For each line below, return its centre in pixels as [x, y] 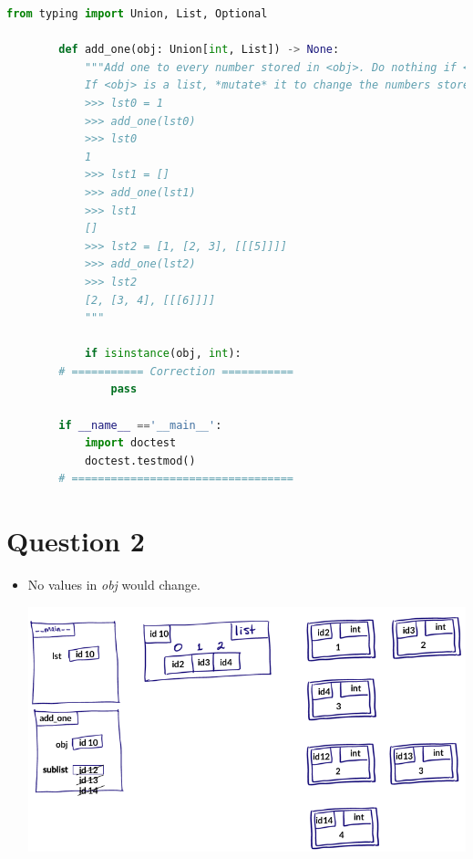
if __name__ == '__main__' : [140, 425]
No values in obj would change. [114, 585]
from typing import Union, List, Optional [137, 14]
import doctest [130, 443]
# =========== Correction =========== [176, 371]
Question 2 [76, 541]
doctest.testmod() [140, 461]
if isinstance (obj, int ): [163, 354]
